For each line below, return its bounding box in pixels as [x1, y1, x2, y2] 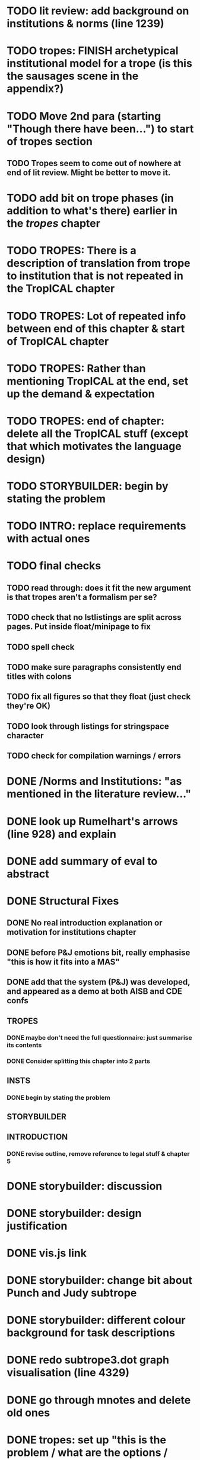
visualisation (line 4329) [7, 1366, 130, 1380]
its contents [7, 1041, 42, 1049]
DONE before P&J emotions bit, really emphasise [7, 947, 191, 957]
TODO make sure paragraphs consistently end [7, 662, 182, 672]
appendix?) [7, 82, 64, 96]
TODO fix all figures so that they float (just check [7, 692, 191, 702]
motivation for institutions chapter [7, 927, 136, 937]
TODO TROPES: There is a [7, 244, 136, 257]
